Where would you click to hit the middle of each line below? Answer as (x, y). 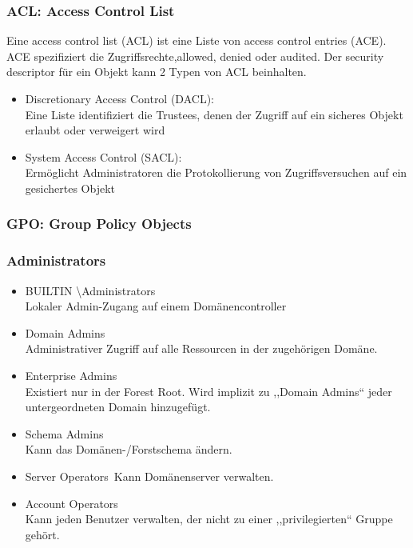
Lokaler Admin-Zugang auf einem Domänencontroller (156, 306)
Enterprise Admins (71, 375)
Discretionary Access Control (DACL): (119, 98)
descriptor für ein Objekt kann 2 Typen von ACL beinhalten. (157, 72)
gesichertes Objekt (70, 188)
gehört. (42, 534)
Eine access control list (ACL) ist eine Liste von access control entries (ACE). (197, 40)
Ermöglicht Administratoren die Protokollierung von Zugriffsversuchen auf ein (216, 172)
